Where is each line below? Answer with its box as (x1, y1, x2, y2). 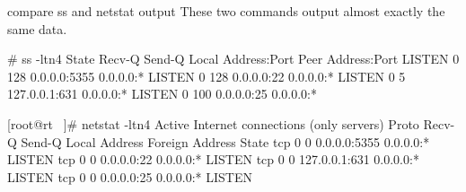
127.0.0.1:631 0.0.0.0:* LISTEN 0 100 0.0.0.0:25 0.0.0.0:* (7, 84, 317, 103)
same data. (7, 19, 67, 38)
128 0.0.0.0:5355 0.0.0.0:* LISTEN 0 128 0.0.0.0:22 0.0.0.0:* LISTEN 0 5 (7, 66, 406, 85)
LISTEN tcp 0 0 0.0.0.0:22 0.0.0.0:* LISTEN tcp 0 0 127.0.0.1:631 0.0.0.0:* (7, 150, 419, 169)
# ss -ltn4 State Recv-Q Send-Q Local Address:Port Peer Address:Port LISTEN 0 (7, 49, 460, 68)
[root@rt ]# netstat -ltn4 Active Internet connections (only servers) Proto (7, 114, 419, 133)
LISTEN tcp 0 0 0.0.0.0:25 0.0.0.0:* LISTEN (7, 167, 253, 186)
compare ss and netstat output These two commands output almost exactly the (7, 2, 445, 20)
